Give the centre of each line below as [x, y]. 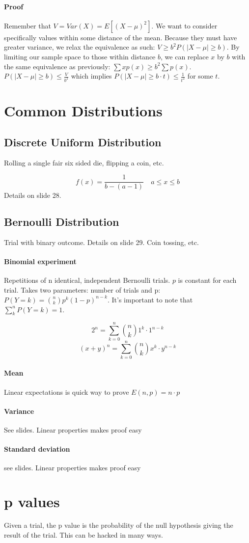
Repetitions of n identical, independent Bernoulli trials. [87, 280]
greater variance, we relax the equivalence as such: [80, 47]
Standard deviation [37, 449]
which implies [91, 76]
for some [200, 76]
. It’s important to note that [150, 299]
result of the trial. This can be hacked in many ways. [83, 534]
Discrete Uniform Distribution [83, 142]
